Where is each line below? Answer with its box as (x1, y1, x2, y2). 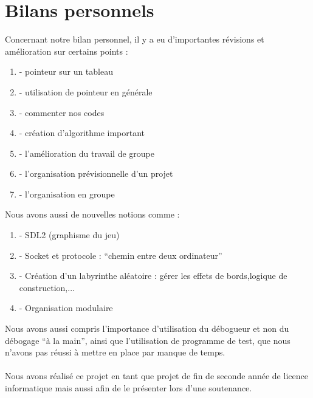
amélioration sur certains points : (5, 44, 128, 57)
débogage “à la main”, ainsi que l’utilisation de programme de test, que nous (5, 334, 291, 346)
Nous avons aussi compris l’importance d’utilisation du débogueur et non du (5, 322, 289, 335)
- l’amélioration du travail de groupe (19, 146, 154, 159)
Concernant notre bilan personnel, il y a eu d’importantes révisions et (5, 33, 264, 46)
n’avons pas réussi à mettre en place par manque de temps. (5, 346, 225, 359)
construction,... (19, 281, 75, 293)
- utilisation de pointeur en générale (19, 85, 153, 98)
